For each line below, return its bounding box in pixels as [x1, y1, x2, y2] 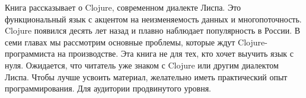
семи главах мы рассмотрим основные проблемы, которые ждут [5, 35, 235, 48]
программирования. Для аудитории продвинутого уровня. [5, 82, 211, 94]
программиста [5, 47, 55, 60]
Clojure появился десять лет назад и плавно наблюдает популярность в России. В [5, 24, 301, 37]
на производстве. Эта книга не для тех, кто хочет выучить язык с [58, 47, 294, 60]
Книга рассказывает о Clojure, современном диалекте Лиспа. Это [5, 1, 241, 13]
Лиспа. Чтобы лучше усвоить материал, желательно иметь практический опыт [5, 70, 288, 83]
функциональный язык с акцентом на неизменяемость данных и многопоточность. [5, 12, 302, 25]
